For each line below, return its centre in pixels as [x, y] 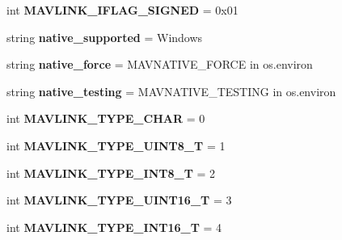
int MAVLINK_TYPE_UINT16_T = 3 [119, 200]
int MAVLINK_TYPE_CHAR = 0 [106, 118]
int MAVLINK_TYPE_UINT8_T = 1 [116, 145]
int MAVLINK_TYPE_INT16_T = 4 [114, 227]
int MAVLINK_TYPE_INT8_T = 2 [111, 173]
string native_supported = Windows [105, 37]
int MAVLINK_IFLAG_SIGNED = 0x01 [122, 10]
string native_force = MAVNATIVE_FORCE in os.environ [160, 64]
